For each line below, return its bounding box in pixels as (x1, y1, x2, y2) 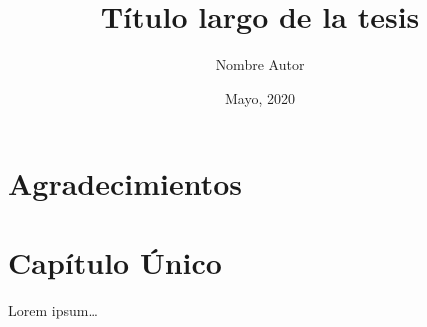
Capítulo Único (8, 241, 222, 282)
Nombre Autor (215, 54, 305, 75)
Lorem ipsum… (8, 299, 98, 320)
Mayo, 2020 (225, 87, 295, 108)
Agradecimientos (8, 163, 243, 204)
